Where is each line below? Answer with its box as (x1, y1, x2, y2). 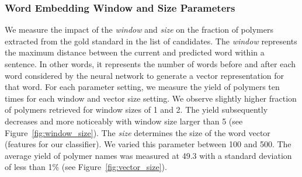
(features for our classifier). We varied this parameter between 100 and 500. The (5, 138, 291, 150)
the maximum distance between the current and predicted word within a (5, 46, 265, 58)
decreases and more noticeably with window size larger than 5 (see (5, 114, 243, 127)
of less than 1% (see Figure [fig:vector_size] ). (5, 161, 167, 173)
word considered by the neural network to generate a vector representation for (5, 69, 284, 81)
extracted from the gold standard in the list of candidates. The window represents (5, 34, 297, 47)
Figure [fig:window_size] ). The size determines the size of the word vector (5, 126, 270, 138)
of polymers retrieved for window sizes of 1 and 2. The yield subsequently (5, 103, 268, 116)
